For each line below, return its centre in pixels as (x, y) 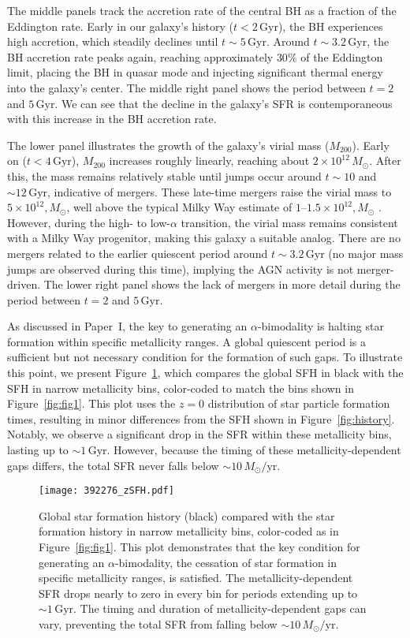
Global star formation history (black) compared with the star (187, 515)
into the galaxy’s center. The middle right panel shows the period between (186, 87)
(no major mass (366, 253)
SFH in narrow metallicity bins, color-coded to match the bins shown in (181, 388)
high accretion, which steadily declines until (113, 41)
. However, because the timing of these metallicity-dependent (254, 450)
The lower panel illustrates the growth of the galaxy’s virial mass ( (168, 145)
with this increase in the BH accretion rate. (112, 119)
